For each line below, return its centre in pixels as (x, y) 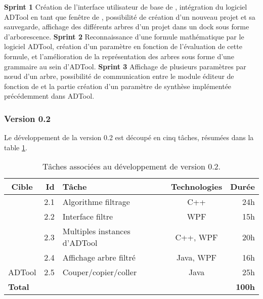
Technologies (196, 187)
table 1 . (16, 147)
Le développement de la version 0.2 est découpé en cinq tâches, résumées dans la (129, 137)
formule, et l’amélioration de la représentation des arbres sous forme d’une (119, 56)
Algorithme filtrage (96, 202)
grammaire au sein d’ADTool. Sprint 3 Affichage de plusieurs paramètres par (125, 66)
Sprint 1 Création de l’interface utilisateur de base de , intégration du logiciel (126, 7)
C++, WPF (196, 237)
